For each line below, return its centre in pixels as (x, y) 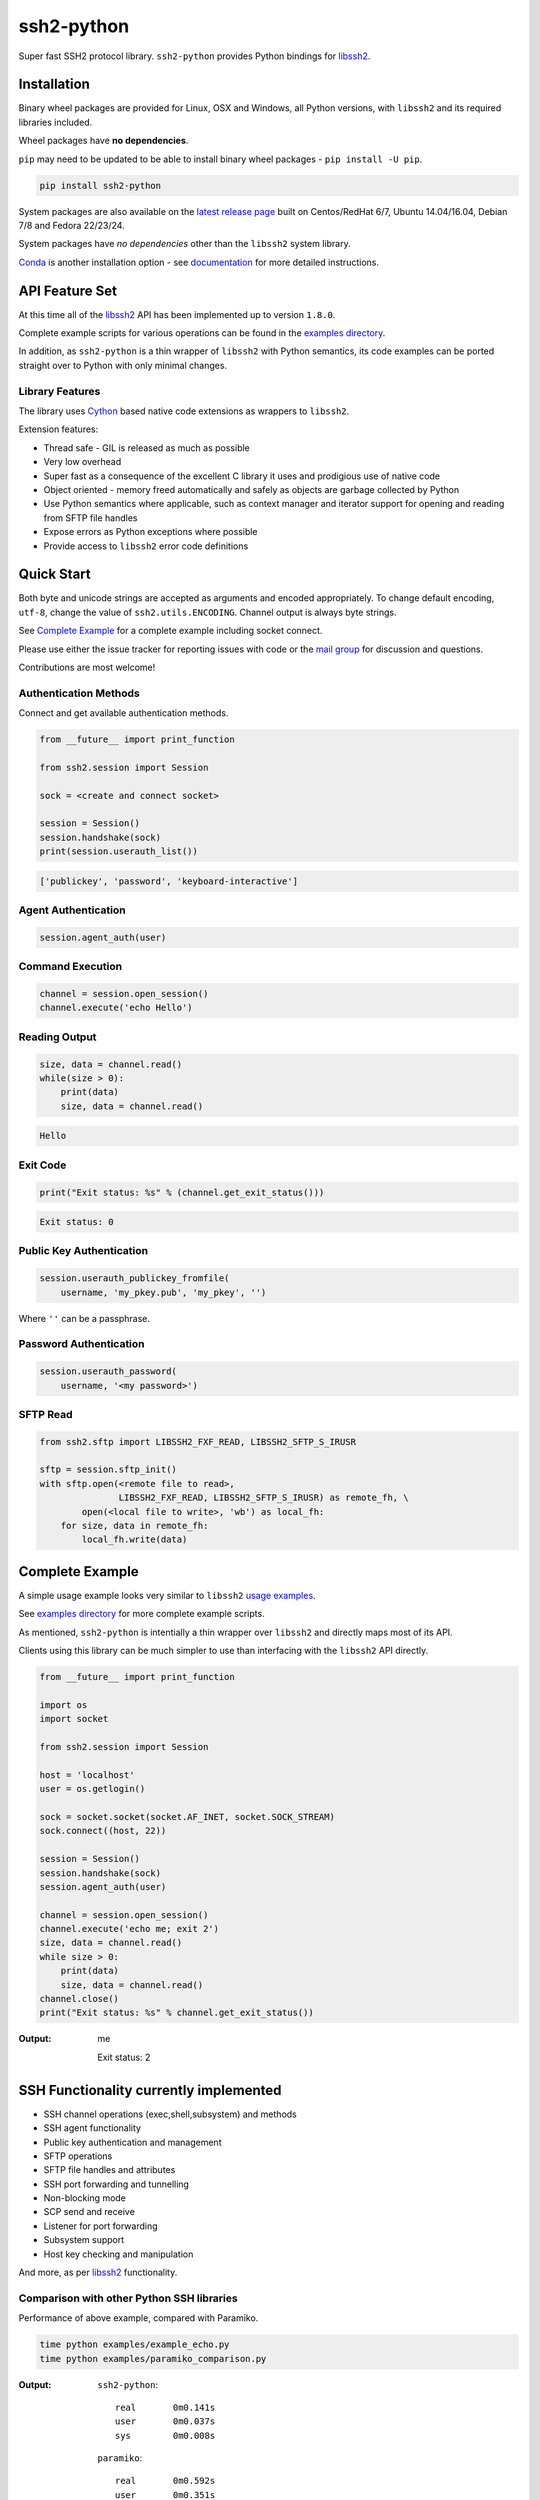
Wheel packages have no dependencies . (103, 141)
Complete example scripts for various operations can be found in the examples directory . (202, 333)
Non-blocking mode (85, 2198)
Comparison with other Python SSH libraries (128, 2298)
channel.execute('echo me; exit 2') (129, 1929)
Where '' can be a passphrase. (84, 1318)
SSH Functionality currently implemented (150, 2090)
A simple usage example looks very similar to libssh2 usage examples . (167, 1595)
